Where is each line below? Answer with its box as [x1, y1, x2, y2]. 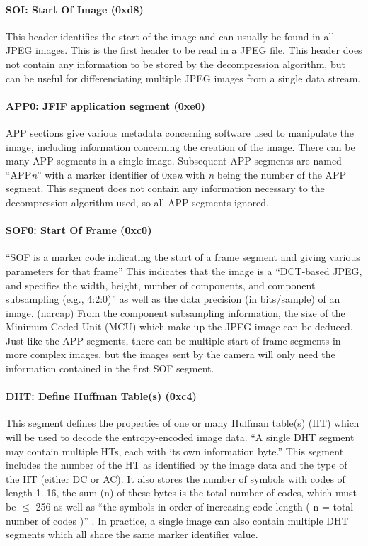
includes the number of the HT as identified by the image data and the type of [6, 457, 347, 472]
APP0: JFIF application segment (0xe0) [6, 98, 206, 113]
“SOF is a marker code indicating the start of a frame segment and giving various [6, 250, 360, 264]
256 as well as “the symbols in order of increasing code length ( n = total [35, 499, 354, 514]
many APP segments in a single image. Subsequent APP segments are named [6, 153, 342, 168]
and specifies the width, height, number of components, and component [6, 277, 316, 292]
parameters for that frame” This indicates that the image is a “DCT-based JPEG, [6, 263, 362, 278]
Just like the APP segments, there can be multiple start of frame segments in [6, 333, 341, 347]
